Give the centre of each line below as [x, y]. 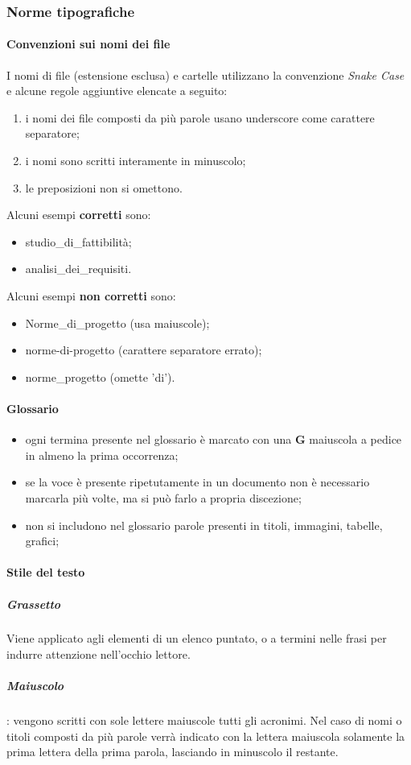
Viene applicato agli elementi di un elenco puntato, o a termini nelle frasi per [197, 638]
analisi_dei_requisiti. [78, 269]
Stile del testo [46, 572]
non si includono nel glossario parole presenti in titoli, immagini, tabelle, [204, 525]
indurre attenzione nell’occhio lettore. [99, 654]
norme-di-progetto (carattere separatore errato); [144, 350]
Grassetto [34, 604]
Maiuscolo [35, 686]
